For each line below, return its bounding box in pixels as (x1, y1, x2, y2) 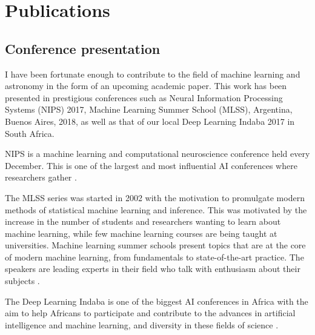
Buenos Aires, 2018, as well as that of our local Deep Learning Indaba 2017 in (5, 114, 295, 127)
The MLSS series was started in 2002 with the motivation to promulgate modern (5, 191, 305, 204)
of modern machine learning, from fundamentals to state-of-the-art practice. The (5, 250, 304, 263)
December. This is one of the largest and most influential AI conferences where (5, 159, 297, 171)
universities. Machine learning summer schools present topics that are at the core (5, 239, 306, 251)
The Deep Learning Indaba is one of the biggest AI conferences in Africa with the (5, 294, 308, 307)
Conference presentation (5, 39, 161, 58)
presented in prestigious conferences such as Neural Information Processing (5, 91, 283, 104)
